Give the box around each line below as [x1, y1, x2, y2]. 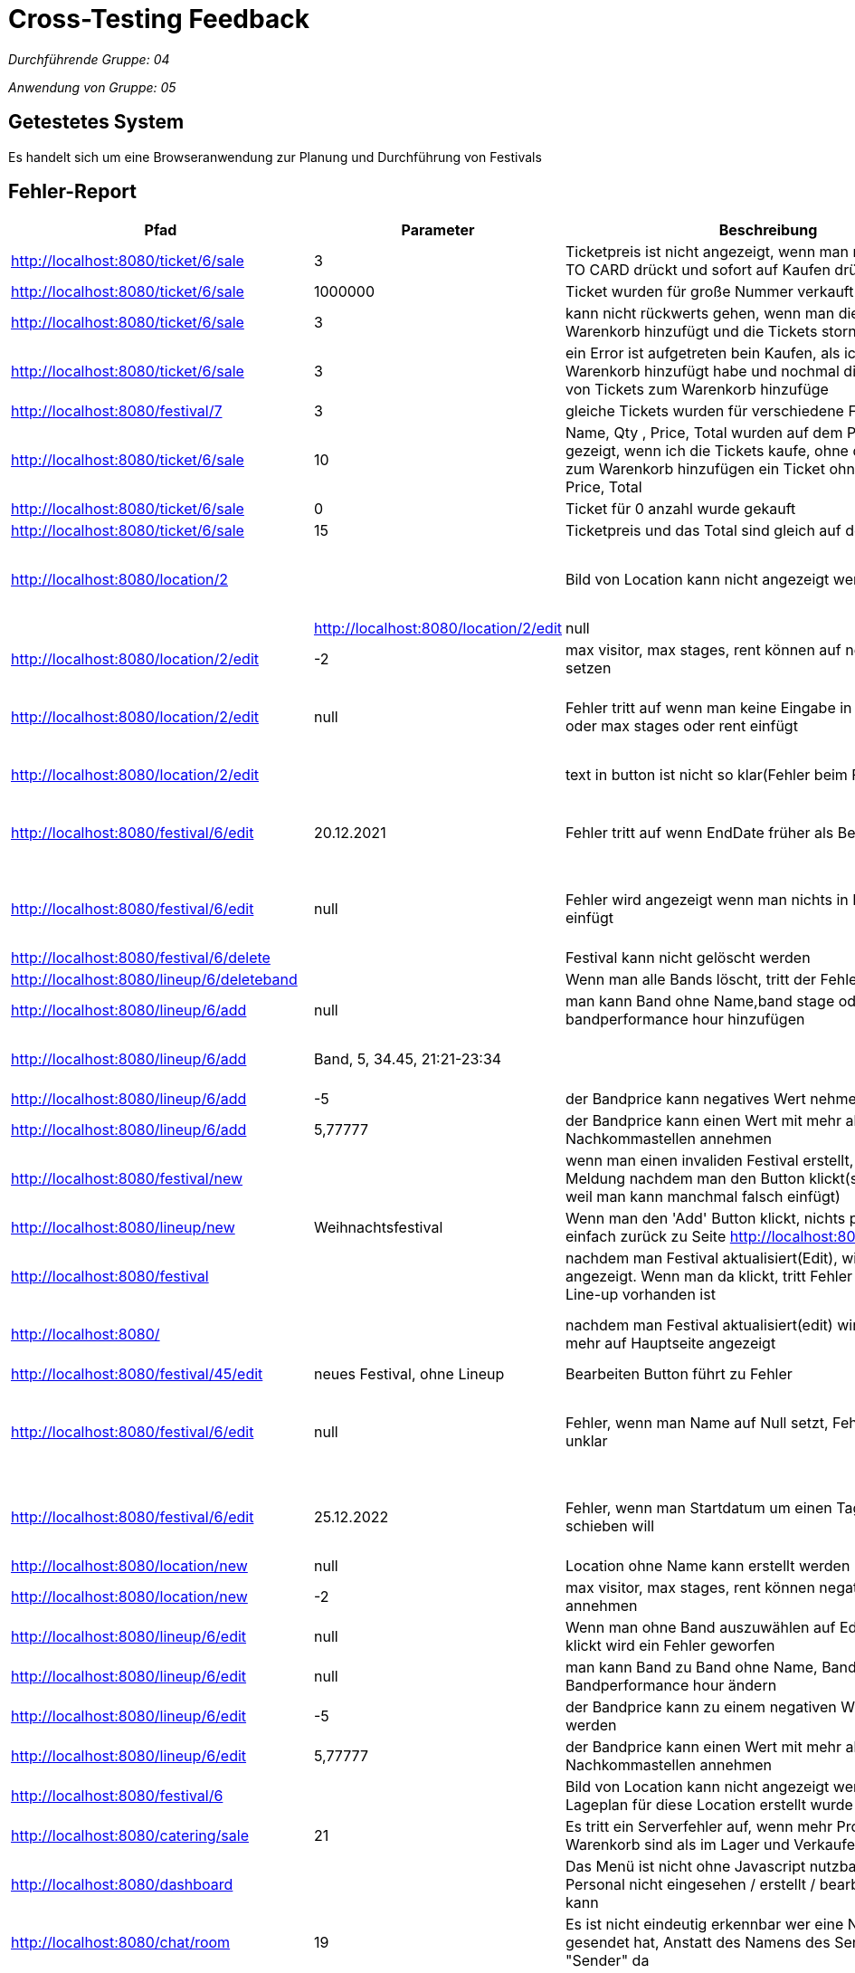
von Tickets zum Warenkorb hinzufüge [565, 380, 829, 399]
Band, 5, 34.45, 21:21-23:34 [313, 1050, 502, 1069]
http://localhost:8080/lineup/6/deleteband [11, 970, 298, 989]
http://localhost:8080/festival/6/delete [11, 948, 271, 967]
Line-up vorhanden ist [565, 1285, 716, 1304]
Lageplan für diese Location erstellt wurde [565, 1796, 853, 1815]
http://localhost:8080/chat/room [11, 1933, 231, 1952]
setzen [565, 659, 612, 678]
